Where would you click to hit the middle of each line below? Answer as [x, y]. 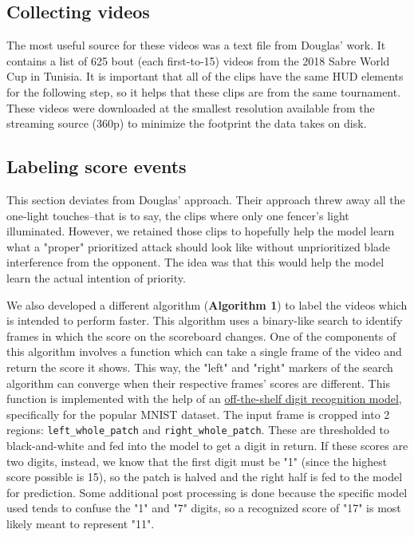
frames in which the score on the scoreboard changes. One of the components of [201, 336]
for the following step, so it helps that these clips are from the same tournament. [204, 91]
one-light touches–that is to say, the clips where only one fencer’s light [178, 215]
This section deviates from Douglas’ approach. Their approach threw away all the [206, 199]
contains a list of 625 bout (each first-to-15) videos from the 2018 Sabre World [198, 60]
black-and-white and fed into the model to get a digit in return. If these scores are [207, 445]
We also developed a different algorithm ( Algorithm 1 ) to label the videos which [207, 304]
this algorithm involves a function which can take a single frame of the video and [204, 351]
